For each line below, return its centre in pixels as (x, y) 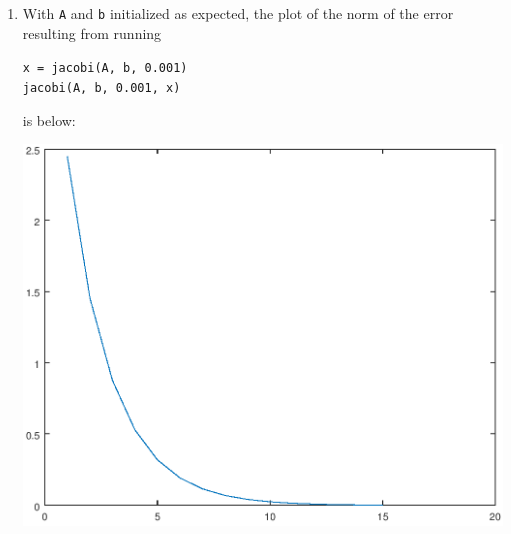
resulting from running (92, 32)
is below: (49, 119)
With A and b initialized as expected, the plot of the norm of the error (238, 13)
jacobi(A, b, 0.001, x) (101, 87)
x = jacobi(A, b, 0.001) (105, 68)
